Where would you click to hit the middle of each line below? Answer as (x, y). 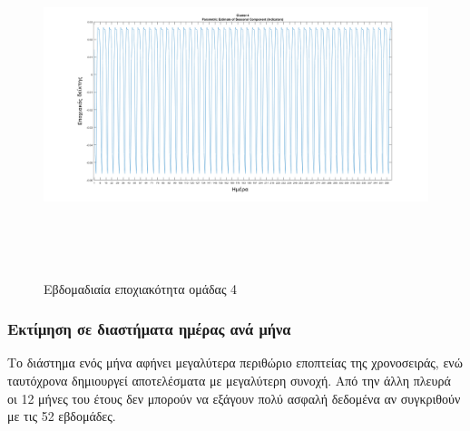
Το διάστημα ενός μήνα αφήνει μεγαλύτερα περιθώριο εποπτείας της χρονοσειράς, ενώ (235, 362)
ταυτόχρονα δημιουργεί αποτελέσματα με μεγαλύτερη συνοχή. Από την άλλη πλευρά (229, 380)
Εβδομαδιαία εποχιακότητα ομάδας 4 (141, 288)
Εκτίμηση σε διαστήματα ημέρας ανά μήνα (149, 329)
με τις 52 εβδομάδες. (62, 416)
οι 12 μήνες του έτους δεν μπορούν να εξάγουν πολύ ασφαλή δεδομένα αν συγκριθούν (234, 398)
